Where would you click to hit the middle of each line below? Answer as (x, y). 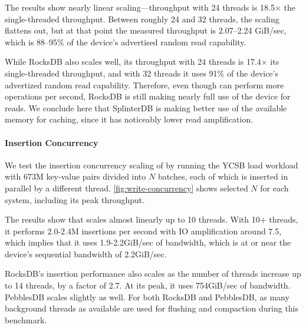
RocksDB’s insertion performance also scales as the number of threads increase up (153, 274)
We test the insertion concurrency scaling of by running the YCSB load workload (152, 165)
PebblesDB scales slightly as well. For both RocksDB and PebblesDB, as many (147, 296)
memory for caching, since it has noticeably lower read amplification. (129, 119)
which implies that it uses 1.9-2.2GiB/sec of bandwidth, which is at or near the (148, 242)
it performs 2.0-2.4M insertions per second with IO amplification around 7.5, (143, 231)
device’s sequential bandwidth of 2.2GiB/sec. (86, 254)
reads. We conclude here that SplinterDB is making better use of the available (146, 107)
